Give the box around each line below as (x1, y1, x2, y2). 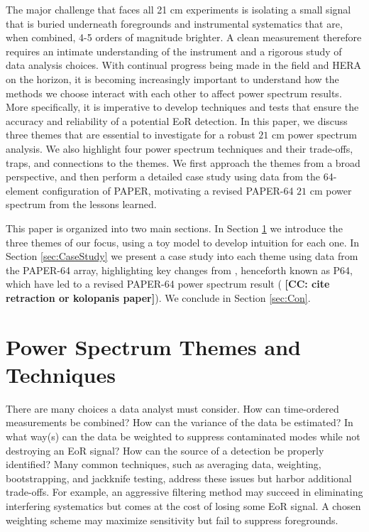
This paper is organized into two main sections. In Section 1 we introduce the (6, 220, 343, 235)
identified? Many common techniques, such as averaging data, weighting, (6, 457, 321, 472)
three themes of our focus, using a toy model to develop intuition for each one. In (6, 234, 360, 249)
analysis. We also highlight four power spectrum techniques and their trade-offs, (6, 141, 353, 156)
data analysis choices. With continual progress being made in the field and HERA (6, 58, 361, 72)
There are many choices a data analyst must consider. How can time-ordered (6, 401, 339, 416)
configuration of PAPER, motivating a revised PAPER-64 (42, 183, 294, 197)
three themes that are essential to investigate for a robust (6, 127, 255, 142)
